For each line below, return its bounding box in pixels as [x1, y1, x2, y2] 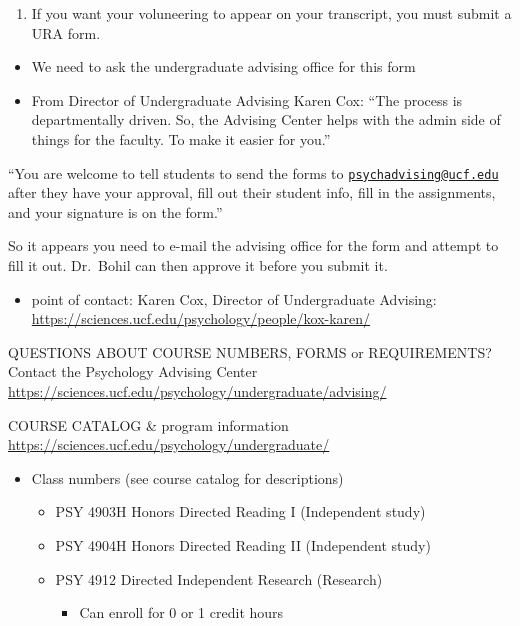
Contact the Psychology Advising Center [8, 361, 258, 382]
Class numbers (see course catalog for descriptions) [31, 467, 344, 488]
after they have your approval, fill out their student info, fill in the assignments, [8, 182, 496, 203]
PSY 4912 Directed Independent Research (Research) [55, 568, 383, 589]
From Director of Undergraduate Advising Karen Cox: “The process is [31, 89, 463, 110]
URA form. [31, 22, 101, 43]
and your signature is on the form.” [8, 201, 223, 222]
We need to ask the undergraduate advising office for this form [31, 56, 416, 77]
